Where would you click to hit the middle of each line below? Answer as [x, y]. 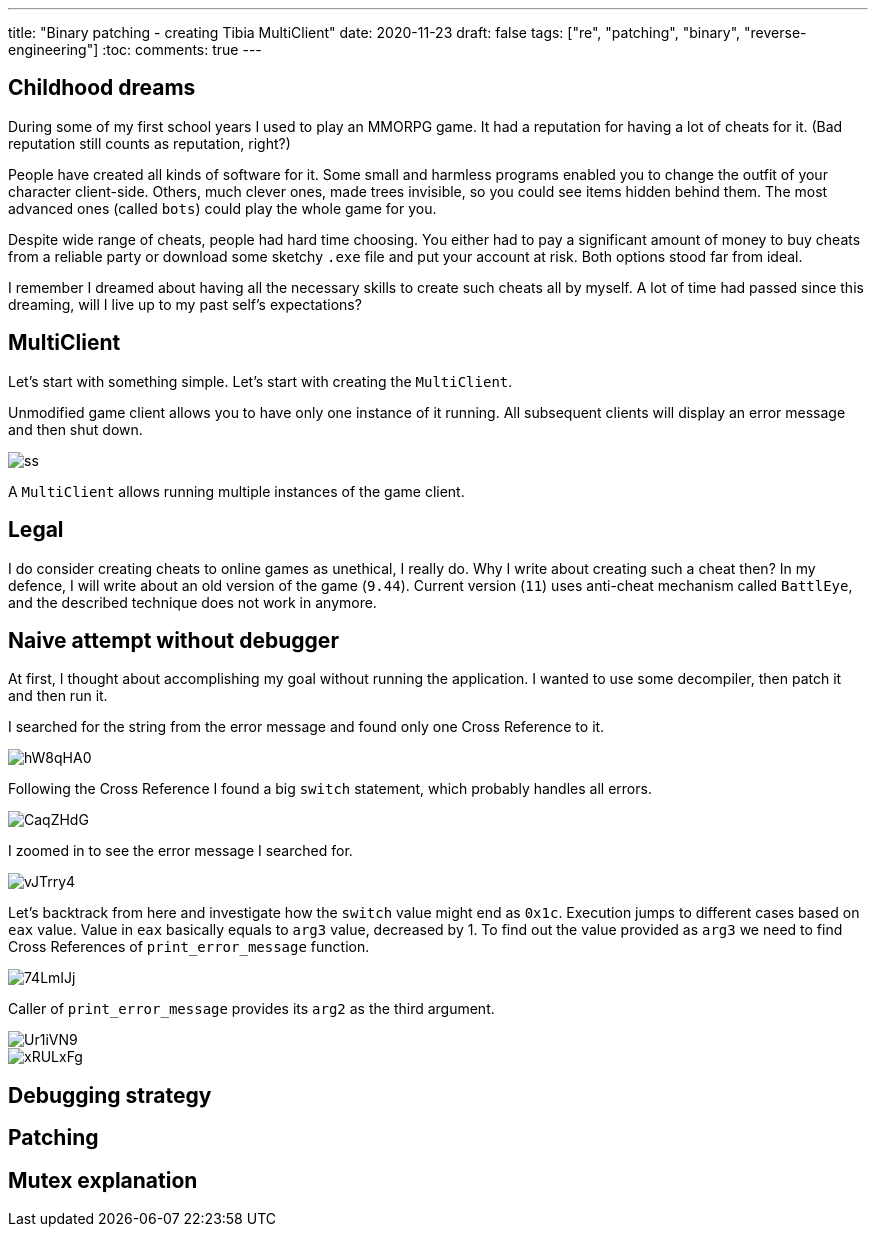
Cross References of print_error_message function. [189, 947]
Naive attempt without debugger [173, 640]
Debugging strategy [110, 1095]
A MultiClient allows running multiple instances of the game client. [236, 491]
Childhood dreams [102, 88]
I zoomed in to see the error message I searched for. [180, 851]
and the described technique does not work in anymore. [192, 602]
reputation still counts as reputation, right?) [149, 143]
